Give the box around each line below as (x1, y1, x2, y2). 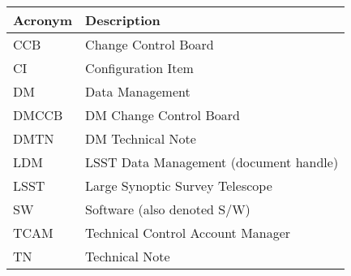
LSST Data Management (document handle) (85, 153, 339, 171)
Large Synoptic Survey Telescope (85, 176, 272, 195)
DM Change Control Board (85, 106, 240, 124)
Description (85, 11, 161, 29)
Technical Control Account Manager (85, 223, 291, 242)
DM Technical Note (85, 129, 196, 148)
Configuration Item (85, 58, 194, 77)
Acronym (13, 11, 73, 29)
